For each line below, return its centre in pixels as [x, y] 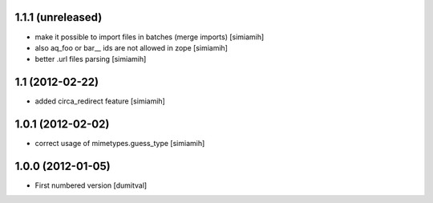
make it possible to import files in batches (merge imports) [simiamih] [150, 37]
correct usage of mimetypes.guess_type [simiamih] [120, 144]
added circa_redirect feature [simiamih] [100, 101]
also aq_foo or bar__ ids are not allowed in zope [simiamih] [132, 47]
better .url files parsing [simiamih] [91, 59]
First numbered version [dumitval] [91, 185]
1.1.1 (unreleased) [59, 17]
